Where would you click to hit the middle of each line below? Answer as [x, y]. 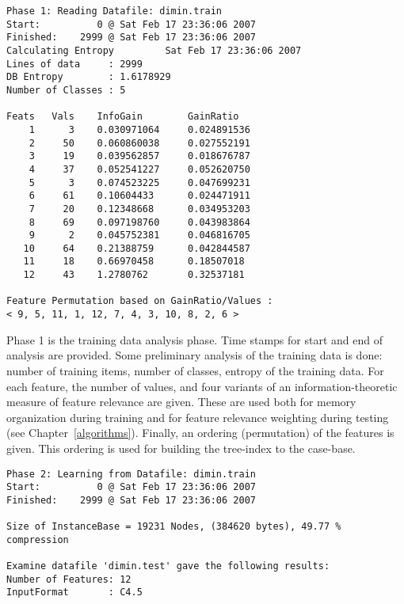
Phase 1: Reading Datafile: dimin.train [114, 11]
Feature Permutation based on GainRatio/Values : [140, 301]
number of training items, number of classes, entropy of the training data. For [195, 370]
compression [38, 539]
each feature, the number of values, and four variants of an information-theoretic [202, 386]
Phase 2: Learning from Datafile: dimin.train [131, 474]
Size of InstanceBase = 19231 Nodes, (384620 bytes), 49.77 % [174, 527]
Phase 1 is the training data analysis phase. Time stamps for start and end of [194, 339]
